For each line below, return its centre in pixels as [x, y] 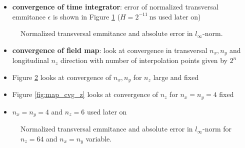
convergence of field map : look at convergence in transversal [110, 50]
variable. [99, 138]
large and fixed [176, 77]
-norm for [217, 129]
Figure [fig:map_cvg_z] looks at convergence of [85, 94]
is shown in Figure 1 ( [86, 16]
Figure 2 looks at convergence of [62, 77]
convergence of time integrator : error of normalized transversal [115, 6]
